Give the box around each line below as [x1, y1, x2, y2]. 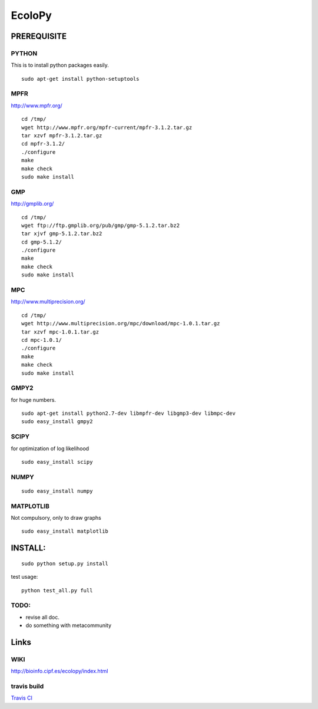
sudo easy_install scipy [21, 459, 93, 465]
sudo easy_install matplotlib [21, 528, 109, 535]
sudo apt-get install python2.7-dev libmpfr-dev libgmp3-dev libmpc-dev [21, 410, 236, 417]
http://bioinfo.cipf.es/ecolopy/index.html [11, 668, 108, 675]
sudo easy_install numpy [21, 487, 93, 494]
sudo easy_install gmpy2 [21, 418, 93, 425]
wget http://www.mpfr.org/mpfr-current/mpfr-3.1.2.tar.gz [21, 124, 193, 131]
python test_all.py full [21, 587, 93, 593]
